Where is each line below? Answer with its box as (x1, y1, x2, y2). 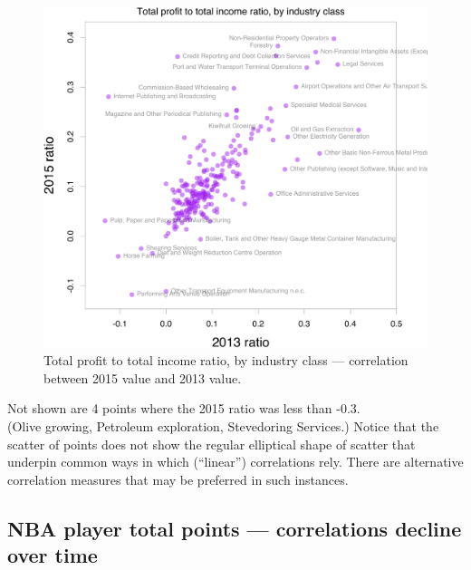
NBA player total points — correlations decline (7, 514, 462, 542)
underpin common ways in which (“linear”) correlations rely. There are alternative (7, 452, 464, 471)
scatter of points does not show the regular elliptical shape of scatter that (7, 434, 416, 453)
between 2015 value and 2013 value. (43, 368, 242, 387)
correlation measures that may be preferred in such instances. (7, 469, 349, 488)
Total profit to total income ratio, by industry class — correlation (43, 351, 409, 370)
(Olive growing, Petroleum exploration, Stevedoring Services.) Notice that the (7, 416, 439, 435)
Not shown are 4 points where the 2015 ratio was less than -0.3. (7, 399, 360, 418)
